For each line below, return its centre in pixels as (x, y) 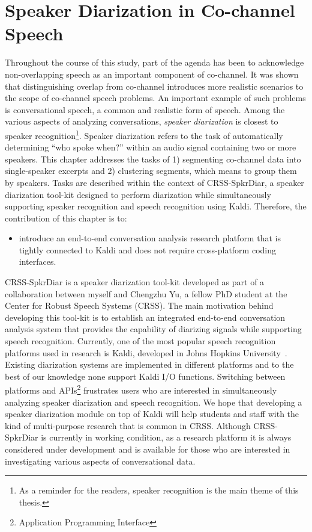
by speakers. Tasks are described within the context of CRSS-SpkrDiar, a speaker (154, 182)
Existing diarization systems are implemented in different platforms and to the (149, 364)
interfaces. (37, 261)
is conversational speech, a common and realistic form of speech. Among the (145, 109)
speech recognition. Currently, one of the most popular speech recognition (140, 341)
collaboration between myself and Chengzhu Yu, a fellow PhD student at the (146, 293)
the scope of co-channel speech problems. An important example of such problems (155, 98)
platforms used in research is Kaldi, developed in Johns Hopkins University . (146, 352)
